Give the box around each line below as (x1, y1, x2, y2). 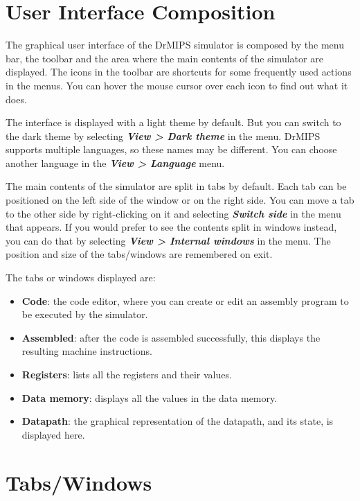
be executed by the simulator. (21, 307, 148, 322)
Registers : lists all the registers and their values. (21, 367, 232, 381)
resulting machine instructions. (21, 344, 152, 358)
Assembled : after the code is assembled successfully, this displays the (21, 330, 321, 344)
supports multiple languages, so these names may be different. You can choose (6, 142, 337, 157)
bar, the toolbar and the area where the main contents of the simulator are (6, 51, 323, 65)
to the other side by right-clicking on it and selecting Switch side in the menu (6, 206, 341, 220)
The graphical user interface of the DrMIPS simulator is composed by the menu (6, 37, 344, 52)
